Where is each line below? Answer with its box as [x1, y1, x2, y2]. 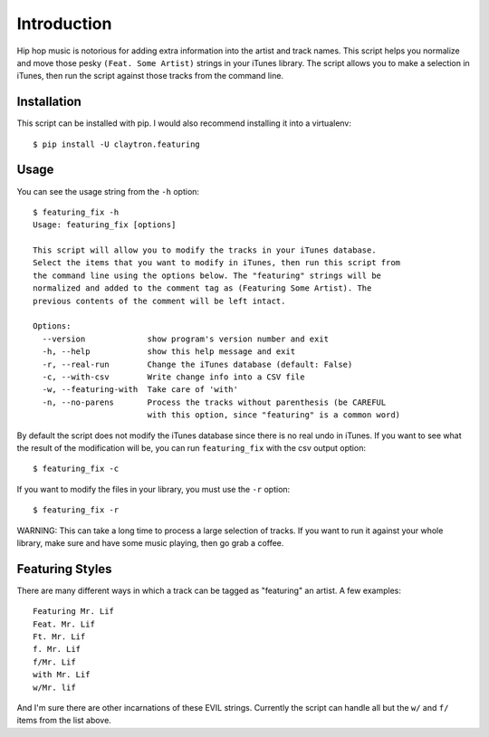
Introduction [16, 14, 112, 33]
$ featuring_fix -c [33, 464, 120, 474]
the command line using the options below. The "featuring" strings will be [33, 270, 382, 281]
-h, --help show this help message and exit [42, 347, 296, 357]
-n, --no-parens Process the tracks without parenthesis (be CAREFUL [42, 397, 387, 407]
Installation [16, 94, 81, 110]
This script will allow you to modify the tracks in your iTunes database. [33, 245, 377, 255]
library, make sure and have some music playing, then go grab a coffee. [16, 537, 284, 548]
